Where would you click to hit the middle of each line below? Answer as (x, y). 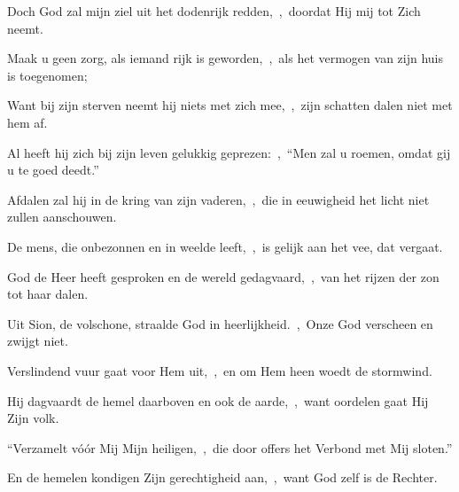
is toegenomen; (47, 75)
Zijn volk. (33, 418)
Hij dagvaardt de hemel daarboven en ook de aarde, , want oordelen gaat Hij (218, 400)
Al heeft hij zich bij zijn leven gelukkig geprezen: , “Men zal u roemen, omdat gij (229, 152)
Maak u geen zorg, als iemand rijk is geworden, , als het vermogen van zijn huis (225, 58)
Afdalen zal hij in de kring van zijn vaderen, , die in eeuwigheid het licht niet (218, 199)
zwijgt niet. (38, 341)
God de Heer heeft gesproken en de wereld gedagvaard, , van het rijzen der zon (223, 276)
